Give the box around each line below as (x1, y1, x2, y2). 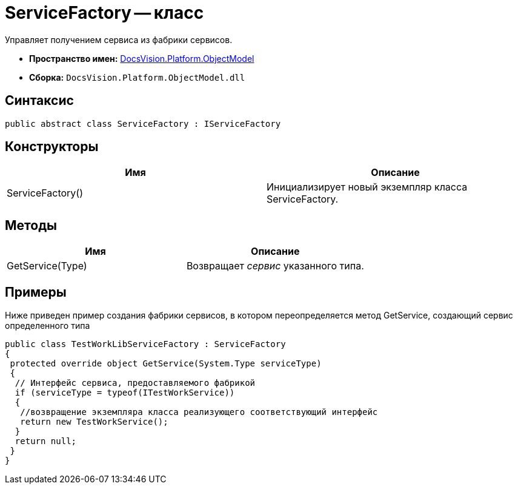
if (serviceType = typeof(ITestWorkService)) (15, 388, 235, 398)
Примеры (5, 284, 67, 300)
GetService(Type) (7, 260, 87, 272)
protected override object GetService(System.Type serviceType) (10, 359, 322, 369)
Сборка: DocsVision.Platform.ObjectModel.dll (29, 72, 245, 83)
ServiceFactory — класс (5, 2, 204, 23)
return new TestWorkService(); (20, 417, 168, 427)
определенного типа (5, 320, 90, 331)
